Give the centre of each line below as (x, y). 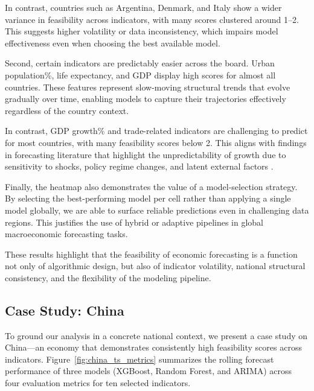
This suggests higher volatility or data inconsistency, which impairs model (142, 31)
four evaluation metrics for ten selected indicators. (98, 383)
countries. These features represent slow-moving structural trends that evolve (148, 87)
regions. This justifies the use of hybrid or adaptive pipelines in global (134, 222)
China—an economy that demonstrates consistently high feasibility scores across (153, 347)
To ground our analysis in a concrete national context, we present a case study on (156, 335)
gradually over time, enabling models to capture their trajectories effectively (146, 99)
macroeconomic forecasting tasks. (66, 234)
